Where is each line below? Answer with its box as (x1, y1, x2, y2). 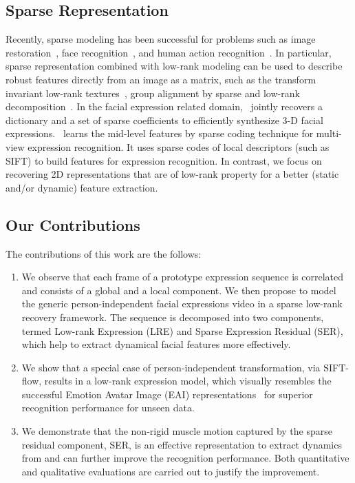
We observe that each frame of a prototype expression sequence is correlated (21, 269, 344, 284)
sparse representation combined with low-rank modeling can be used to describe (6, 59, 343, 73)
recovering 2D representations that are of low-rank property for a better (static (6, 167, 339, 181)
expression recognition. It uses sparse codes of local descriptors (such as (28, 139, 330, 154)
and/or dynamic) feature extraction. (6, 180, 158, 194)
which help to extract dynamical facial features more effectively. (21, 337, 291, 351)
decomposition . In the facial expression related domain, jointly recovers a (6, 99, 323, 114)
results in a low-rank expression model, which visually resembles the (44, 373, 332, 388)
